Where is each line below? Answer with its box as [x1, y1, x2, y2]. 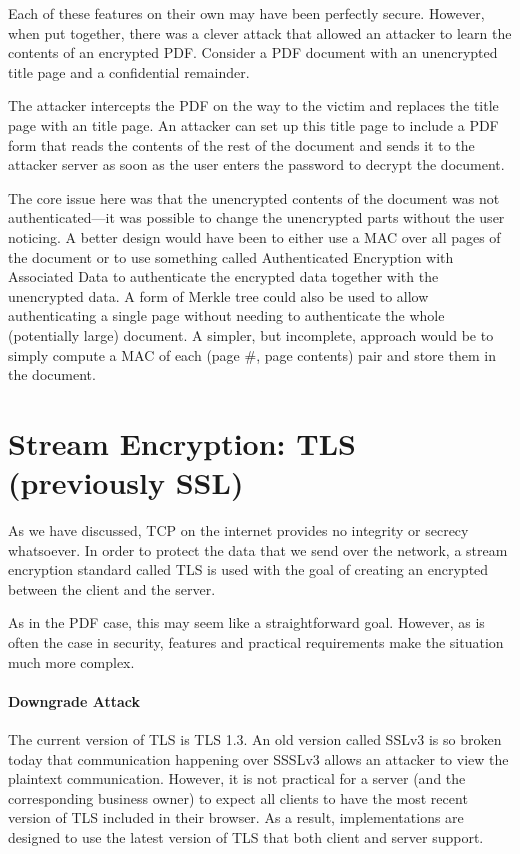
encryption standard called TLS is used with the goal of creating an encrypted [8, 559, 489, 580]
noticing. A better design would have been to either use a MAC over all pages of [8, 226, 501, 247]
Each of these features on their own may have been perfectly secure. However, [8, 3, 485, 23]
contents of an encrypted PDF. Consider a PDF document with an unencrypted [8, 42, 498, 63]
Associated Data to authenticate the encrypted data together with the [8, 266, 439, 287]
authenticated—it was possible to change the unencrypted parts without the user [8, 207, 505, 228]
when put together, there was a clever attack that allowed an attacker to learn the [8, 22, 512, 43]
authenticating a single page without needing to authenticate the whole [8, 305, 445, 326]
